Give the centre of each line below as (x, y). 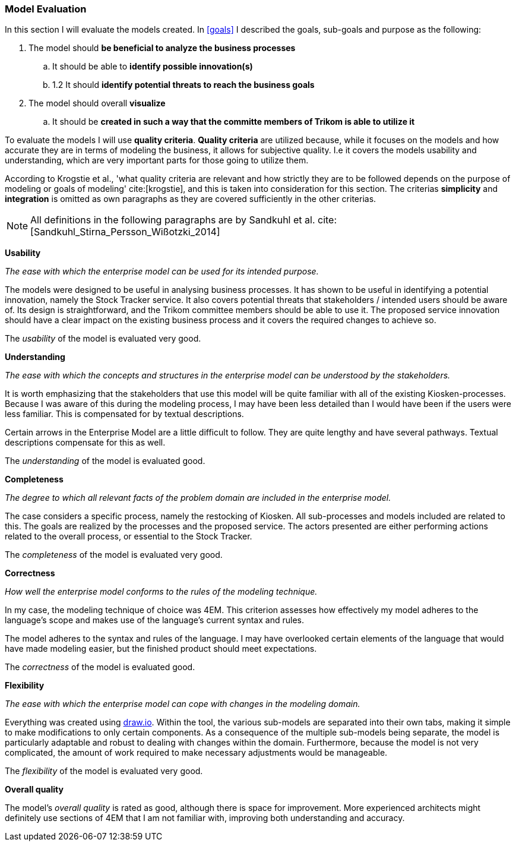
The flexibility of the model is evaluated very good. (104, 771)
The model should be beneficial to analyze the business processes (162, 48)
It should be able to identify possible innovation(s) (153, 67)
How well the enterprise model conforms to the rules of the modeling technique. (161, 592)
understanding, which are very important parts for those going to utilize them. (157, 160)
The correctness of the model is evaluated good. (100, 667)
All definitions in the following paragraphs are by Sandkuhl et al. (173, 220)
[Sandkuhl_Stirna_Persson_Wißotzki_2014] (125, 232)
